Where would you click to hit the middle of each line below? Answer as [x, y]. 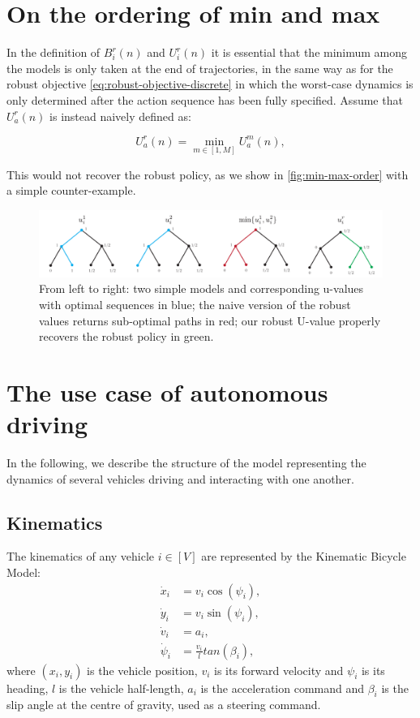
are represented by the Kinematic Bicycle [304, 556]
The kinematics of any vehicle [81, 556]
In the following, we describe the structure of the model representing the [186, 463]
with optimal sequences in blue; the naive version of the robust [195, 304]
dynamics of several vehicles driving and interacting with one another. [180, 478]
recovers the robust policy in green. [126, 336]
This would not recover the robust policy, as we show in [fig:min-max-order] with [208, 174]
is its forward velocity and [279, 670]
